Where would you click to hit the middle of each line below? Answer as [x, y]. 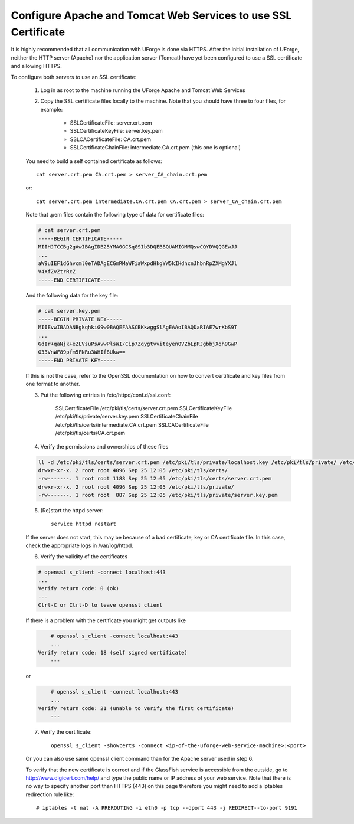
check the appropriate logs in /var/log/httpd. [80, 545]
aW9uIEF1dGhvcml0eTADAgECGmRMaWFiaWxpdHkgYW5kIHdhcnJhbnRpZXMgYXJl [138, 263]
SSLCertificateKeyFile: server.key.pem [117, 131]
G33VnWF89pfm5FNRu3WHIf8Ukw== [82, 352]
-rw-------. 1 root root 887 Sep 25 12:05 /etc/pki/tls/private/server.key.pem [158, 495]
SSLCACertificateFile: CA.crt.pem [111, 139]
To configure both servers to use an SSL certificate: [74, 77]
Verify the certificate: [66, 732]
